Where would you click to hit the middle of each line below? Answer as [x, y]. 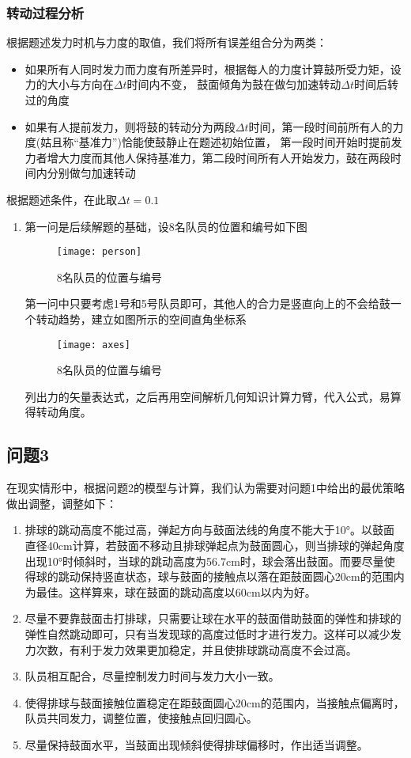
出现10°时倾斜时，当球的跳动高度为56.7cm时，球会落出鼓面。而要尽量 [204, 561]
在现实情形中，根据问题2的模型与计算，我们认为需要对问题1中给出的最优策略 [205, 488]
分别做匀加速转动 [91, 173]
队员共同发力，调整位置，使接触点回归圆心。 [141, 718]
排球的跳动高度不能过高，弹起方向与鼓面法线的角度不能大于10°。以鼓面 [210, 530]
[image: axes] [93, 345]
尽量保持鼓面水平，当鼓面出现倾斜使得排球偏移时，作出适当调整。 [196, 744]
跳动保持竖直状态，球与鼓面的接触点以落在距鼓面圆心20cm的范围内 [231, 576]
